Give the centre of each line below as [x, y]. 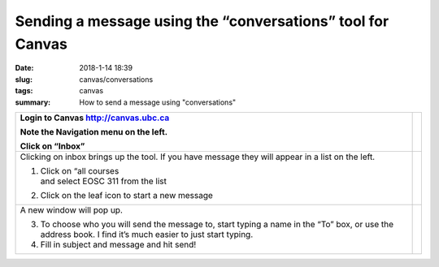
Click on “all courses [80, 170]
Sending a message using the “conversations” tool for [202, 21]
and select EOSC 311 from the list [103, 181]
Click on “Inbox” [52, 146]
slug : [24, 79]
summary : [33, 102]
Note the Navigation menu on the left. [94, 131]
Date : [24, 68]
